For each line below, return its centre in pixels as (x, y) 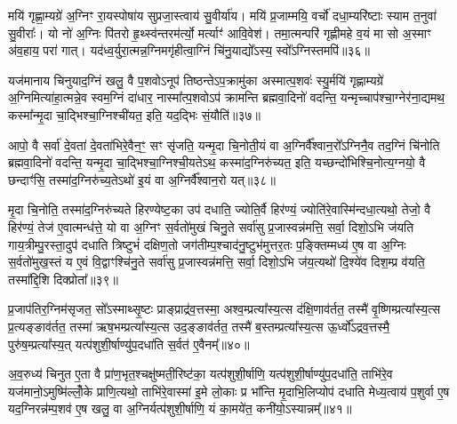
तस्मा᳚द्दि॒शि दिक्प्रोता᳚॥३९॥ (63, 279)
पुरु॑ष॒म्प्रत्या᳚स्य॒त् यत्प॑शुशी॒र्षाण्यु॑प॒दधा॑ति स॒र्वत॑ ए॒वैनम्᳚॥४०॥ (129, 344)
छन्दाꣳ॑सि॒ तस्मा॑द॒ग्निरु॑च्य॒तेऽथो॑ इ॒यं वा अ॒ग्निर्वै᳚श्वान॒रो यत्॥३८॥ (142, 179)
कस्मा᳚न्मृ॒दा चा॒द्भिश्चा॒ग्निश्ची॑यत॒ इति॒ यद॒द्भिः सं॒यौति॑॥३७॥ (134, 114)
